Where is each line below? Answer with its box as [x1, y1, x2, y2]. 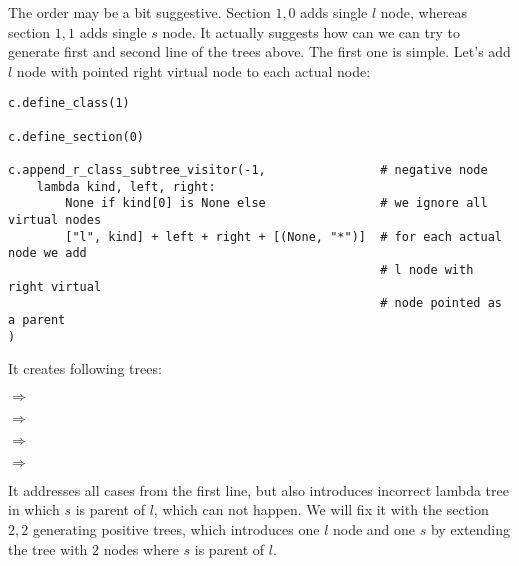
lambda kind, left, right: [36, 179, 216, 194]
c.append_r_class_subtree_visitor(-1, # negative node [8, 163, 488, 177]
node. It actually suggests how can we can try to [162, 21, 460, 42]
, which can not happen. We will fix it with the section [153, 499, 489, 520]
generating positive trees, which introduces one [32, 519, 320, 539]
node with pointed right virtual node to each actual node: [16, 60, 371, 81]
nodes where [103, 538, 179, 559]
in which [8, 499, 60, 520]
